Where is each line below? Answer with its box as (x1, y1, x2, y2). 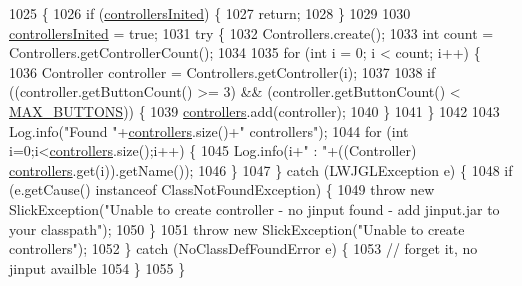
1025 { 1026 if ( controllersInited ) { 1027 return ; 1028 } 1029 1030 (9, 3, 411, 23)
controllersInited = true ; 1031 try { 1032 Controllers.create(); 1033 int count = (9, 22, 494, 43)
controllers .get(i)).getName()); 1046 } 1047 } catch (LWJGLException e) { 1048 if (9, 159, 513, 180)
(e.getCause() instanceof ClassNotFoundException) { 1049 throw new (9, 179, 435, 200)
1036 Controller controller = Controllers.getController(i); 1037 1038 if (9, 61, 436, 82)
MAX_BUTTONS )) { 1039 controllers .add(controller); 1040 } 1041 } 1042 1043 (9, 100, 500, 121)
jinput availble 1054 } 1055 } (9, 257, 186, 278)
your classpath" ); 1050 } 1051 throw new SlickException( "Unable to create (9, 218, 465, 239)
